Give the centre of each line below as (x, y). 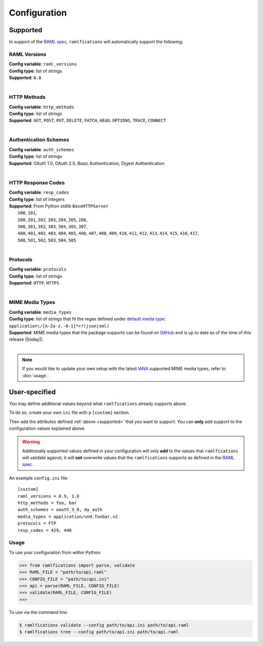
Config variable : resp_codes (39, 192)
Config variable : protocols (38, 269)
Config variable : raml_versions (43, 64)
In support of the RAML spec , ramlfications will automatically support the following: (96, 42)
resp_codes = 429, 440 (45, 530)
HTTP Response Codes (37, 182)
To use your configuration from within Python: (55, 552)
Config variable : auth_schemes (42, 149)
